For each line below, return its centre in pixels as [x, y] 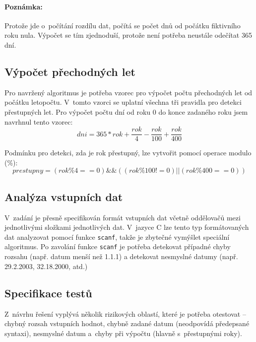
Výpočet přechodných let [70, 71]
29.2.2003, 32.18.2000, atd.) [46, 266]
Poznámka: [24, 6]
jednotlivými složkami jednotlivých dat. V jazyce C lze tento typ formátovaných [127, 227]
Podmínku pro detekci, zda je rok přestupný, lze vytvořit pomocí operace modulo [128, 153]
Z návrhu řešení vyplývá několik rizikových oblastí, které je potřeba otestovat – [125, 313]
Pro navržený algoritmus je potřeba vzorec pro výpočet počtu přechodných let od [128, 92]
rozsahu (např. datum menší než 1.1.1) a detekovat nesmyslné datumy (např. [121, 256]
